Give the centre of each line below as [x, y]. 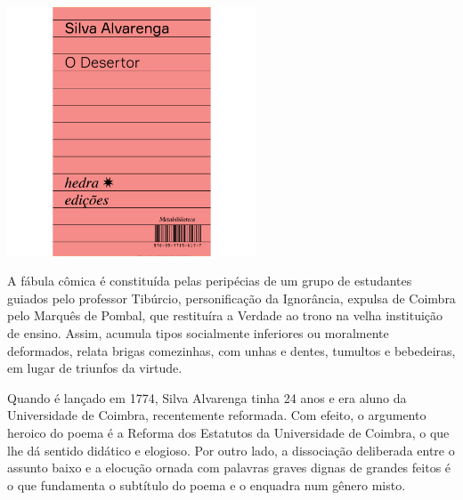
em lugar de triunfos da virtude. [95, 368]
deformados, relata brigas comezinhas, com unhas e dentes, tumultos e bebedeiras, [231, 350]
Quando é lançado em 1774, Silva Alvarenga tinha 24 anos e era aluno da [207, 397]
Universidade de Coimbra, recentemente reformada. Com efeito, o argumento [217, 415]
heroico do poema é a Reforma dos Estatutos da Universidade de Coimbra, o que [228, 433]
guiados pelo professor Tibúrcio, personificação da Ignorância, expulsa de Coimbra [231, 298]
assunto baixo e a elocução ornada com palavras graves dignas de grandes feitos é [229, 468]
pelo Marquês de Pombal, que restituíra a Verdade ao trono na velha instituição [225, 315]
